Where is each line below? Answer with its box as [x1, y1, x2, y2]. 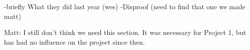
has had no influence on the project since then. [4, 36, 145, 47]
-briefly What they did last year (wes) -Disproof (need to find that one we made [4, 1, 246, 11]
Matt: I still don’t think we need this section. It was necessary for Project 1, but [4, 27, 247, 37]
